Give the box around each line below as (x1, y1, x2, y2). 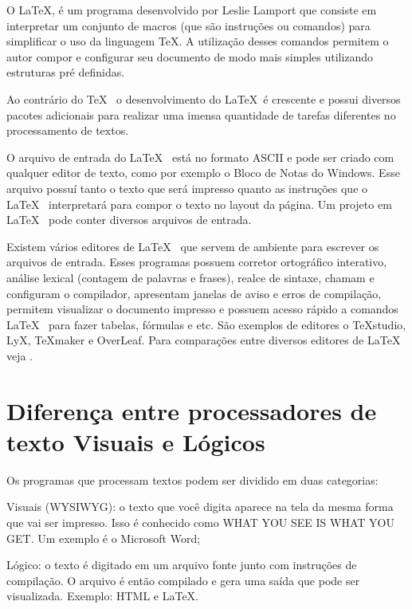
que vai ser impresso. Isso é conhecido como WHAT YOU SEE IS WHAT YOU (6, 513, 394, 530)
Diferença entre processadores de (6, 394, 377, 426)
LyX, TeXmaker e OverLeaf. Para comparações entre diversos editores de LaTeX (6, 332, 401, 348)
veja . (6, 347, 33, 363)
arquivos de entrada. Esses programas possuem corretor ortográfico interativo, (6, 253, 387, 270)
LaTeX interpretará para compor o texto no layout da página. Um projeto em (6, 195, 392, 212)
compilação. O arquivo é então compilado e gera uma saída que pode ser (6, 572, 360, 588)
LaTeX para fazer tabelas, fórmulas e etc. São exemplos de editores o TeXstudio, (6, 316, 406, 332)
